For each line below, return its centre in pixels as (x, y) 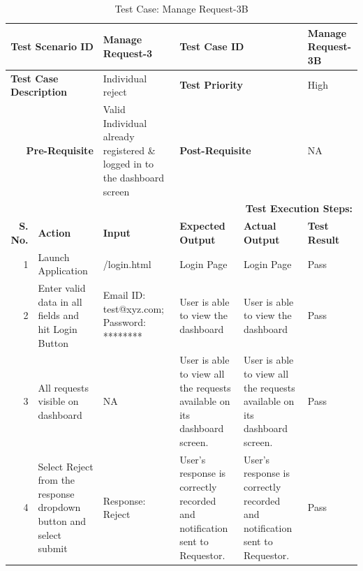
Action (54, 233)
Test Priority (211, 85)
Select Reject (66, 466)
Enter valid (62, 288)
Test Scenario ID (52, 46)
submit (53, 548)
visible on (58, 401)
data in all (60, 301)
